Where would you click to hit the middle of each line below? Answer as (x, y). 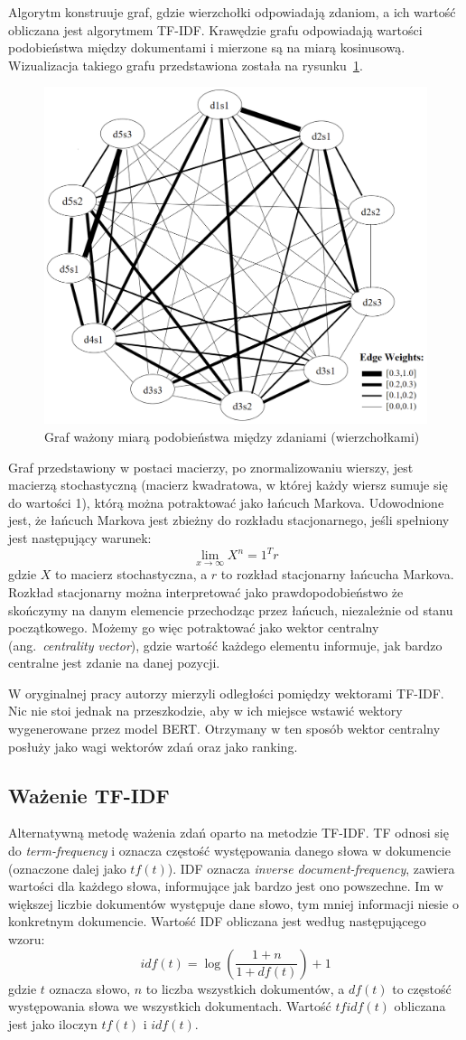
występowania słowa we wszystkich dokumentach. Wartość (170, 1006)
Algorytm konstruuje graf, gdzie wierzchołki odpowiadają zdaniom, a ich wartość (232, 12)
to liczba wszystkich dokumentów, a (245, 988)
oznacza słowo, (90, 988)
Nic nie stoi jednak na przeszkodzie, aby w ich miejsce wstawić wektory (205, 711)
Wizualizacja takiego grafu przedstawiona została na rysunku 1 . (186, 65)
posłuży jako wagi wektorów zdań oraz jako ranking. (153, 746)
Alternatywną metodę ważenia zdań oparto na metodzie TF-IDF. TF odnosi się (228, 833)
